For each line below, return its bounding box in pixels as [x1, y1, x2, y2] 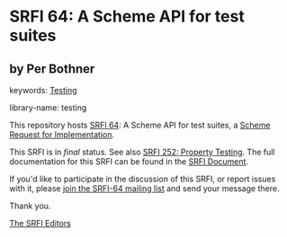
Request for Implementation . [9, 129, 115, 140]
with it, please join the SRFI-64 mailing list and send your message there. [9, 183, 280, 194]
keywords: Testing [9, 85, 78, 95]
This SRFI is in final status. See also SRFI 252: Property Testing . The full [9, 146, 276, 157]
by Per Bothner [9, 61, 95, 76]
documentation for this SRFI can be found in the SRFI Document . [9, 156, 249, 167]
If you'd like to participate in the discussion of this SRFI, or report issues [9, 173, 276, 184]
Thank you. [9, 200, 51, 211]
